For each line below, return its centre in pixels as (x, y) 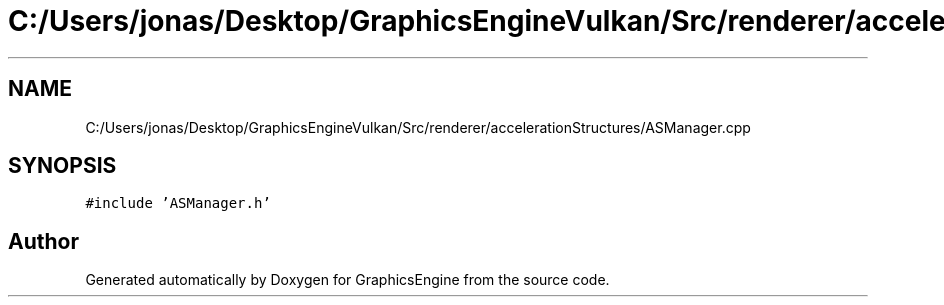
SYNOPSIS (62, 166)
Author (43, 241)
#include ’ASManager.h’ (178, 203)
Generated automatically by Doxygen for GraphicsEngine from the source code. (347, 280)
